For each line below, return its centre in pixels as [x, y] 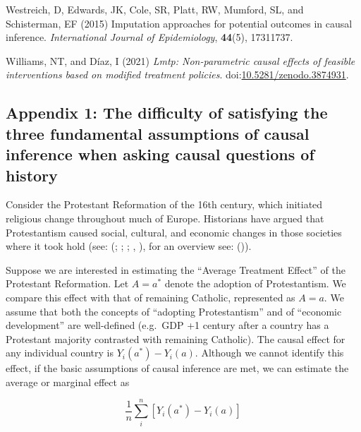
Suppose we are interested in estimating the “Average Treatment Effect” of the [176, 269]
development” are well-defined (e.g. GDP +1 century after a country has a [167, 325]
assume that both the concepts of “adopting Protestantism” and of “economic [174, 311]
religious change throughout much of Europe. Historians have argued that [165, 218]
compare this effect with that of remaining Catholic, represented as [151, 297]
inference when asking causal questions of [160, 154]
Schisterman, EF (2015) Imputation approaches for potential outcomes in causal [179, 23]
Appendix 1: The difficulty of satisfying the [167, 113]
